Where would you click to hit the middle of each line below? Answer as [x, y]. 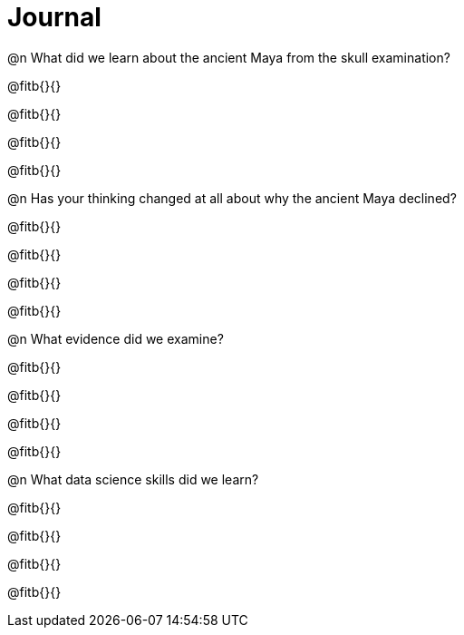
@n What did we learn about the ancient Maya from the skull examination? [229, 57]
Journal [54, 17]
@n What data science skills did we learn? [133, 479]
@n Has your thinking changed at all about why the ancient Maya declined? [232, 198]
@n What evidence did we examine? [116, 338]
